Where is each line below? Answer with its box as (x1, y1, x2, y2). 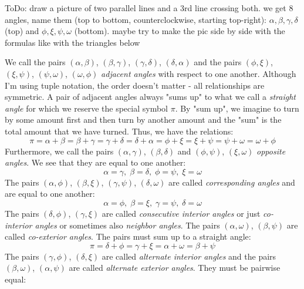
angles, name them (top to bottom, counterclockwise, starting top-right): (5, 13, 267, 25)
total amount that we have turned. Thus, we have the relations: (5, 125, 234, 137)
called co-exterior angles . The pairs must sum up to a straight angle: (5, 230, 251, 243)
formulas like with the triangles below (5, 36, 140, 48)
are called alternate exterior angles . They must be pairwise (69, 261, 281, 274)
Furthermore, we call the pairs (5, 144, 114, 157)
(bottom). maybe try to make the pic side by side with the (74, 25, 285, 37)
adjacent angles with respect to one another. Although (101, 67, 296, 79)
